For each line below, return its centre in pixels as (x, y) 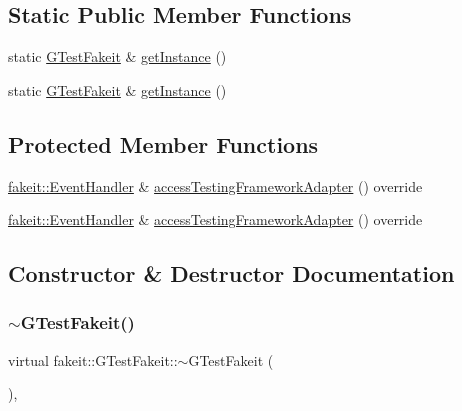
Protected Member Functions (163, 143)
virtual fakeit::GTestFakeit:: (93, 359)
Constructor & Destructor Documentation (231, 273)
